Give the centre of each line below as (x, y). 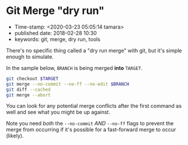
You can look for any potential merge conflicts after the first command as (94, 106)
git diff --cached (28, 89)
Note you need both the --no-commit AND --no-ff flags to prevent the (90, 123)
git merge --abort (28, 95)
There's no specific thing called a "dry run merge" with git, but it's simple (94, 50)
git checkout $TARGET (32, 79)
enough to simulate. (30, 56)
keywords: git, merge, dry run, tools (57, 39)
